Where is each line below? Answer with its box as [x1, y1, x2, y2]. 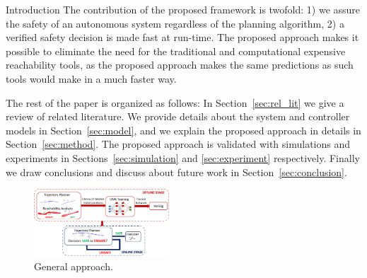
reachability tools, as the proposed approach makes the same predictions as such [6, 57, 354, 72]
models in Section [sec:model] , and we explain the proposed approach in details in [6, 122, 361, 137]
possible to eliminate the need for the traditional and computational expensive [6, 43, 346, 58]
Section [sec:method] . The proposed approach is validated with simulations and [6, 137, 351, 151]
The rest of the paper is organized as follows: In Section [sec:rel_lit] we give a [6, 95, 344, 110]
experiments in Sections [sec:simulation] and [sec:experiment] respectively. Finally [6, 150, 360, 165]
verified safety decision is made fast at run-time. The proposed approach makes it [6, 30, 359, 45]
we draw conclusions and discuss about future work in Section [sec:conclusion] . [6, 164, 347, 179]
